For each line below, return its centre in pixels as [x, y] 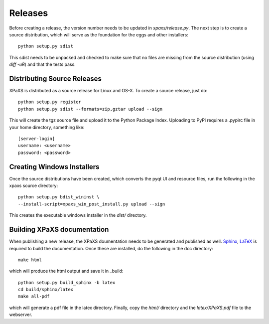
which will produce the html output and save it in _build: [66, 271]
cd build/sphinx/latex [46, 290]
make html [30, 260]
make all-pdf [34, 296]
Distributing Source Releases [55, 79]
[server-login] [37, 139]
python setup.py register [50, 102]
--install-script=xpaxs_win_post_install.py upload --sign [92, 204]
